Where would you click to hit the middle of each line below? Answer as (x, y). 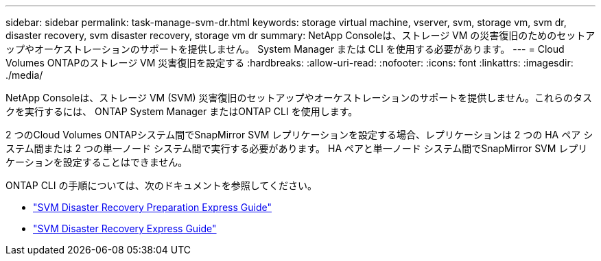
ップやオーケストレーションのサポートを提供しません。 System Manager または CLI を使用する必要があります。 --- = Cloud (285, 49)
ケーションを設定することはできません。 (97, 162)
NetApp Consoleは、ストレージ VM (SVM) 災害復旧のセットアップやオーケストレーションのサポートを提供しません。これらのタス (299, 98)
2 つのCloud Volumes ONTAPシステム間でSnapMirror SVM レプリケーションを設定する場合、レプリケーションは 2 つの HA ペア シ (299, 135)
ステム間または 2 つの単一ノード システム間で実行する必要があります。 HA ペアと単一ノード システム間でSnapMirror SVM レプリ (297, 148)
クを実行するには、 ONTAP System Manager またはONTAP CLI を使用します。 (182, 111)
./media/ (24, 75)
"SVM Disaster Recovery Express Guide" (125, 228)
